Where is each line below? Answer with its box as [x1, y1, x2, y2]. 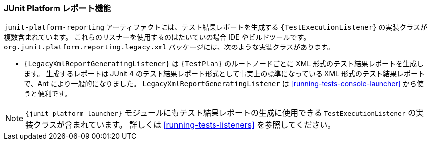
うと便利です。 [24, 89, 72, 98]
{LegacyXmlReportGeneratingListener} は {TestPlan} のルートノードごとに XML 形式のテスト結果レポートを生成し [24, 59, 424, 68]
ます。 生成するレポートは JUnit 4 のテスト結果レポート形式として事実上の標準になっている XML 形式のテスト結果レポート [24, 69, 425, 78]
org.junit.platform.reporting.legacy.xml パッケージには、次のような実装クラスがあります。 [4, 43, 334, 51]
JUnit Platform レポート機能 [4, 3, 111, 13]
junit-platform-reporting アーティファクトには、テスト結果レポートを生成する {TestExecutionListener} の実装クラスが [4, 23, 428, 32]
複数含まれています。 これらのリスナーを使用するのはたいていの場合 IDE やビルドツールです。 [4, 33, 311, 42]
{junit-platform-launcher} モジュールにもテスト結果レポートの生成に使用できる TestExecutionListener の [25, 108, 416, 118]
